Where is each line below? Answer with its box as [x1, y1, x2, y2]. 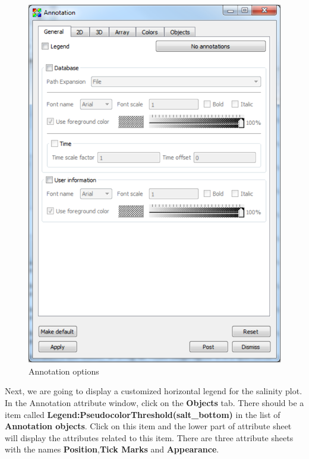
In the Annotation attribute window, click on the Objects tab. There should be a [5, 396, 304, 408]
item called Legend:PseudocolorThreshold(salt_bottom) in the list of [5, 408, 280, 420]
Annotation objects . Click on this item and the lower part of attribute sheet [5, 420, 292, 432]
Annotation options [29, 364, 99, 377]
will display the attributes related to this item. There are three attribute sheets [5, 431, 294, 444]
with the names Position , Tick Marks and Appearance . [5, 443, 219, 455]
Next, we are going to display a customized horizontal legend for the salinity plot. [5, 385, 302, 397]
